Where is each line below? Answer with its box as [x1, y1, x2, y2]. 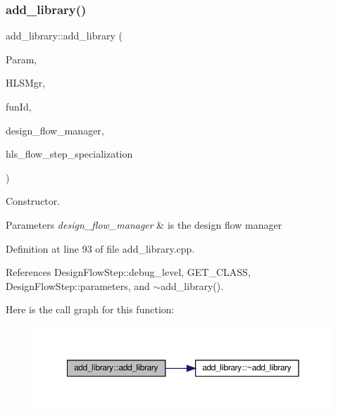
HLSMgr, [6, 75, 46, 90]
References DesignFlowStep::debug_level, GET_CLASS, [6, 265, 251, 279]
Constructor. [6, 194, 61, 208]
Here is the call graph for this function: [6, 302, 175, 317]
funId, [6, 99, 32, 113]
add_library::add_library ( [6, 28, 123, 43]
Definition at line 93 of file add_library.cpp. [6, 241, 195, 256]
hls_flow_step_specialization [6, 146, 133, 161]
